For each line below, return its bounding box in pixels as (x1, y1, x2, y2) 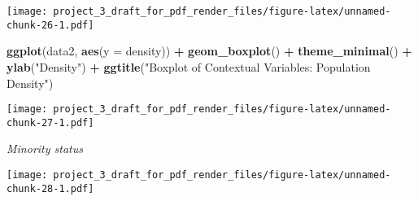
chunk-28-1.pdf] (7, 182, 94, 194)
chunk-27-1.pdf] (7, 116, 94, 129)
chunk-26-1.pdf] (7, 19, 94, 31)
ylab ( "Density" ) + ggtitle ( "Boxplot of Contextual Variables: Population (7, 58, 371, 75)
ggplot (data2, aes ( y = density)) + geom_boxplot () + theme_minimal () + (7, 42, 412, 59)
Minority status (7, 140, 83, 157)
